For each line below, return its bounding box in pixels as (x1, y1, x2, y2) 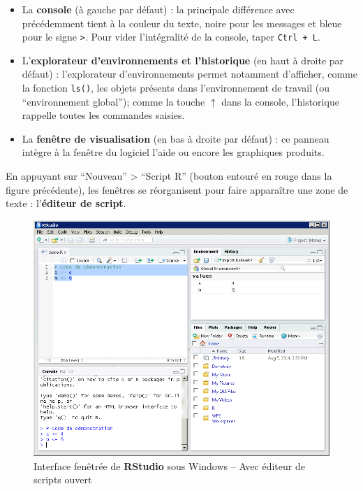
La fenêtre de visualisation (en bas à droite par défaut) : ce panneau (22, 131, 329, 145)
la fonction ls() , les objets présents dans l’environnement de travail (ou (22, 80, 329, 95)
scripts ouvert (34, 472, 92, 487)
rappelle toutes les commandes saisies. (22, 108, 185, 122)
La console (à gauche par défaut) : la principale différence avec (22, 2, 295, 16)
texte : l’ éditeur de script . (6, 196, 126, 211)
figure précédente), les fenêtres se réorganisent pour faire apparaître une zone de (6, 182, 348, 197)
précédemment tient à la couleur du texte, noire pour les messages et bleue (22, 15, 342, 30)
